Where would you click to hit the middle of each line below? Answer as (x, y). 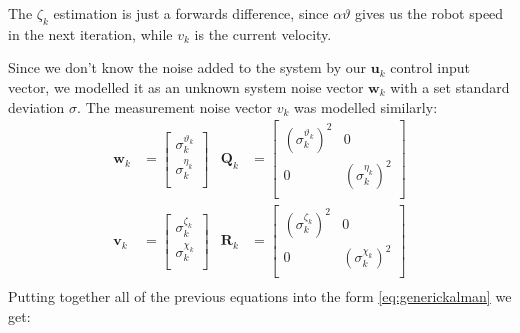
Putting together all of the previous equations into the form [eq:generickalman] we (260, 296)
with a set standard (450, 86)
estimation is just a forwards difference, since (191, 13)
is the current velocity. (263, 33)
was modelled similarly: (366, 106)
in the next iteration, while (90, 33)
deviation (36, 106)
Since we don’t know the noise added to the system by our (187, 67)
